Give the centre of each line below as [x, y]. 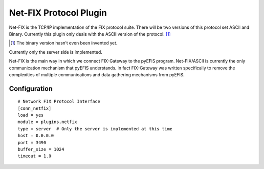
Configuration [31, 89]
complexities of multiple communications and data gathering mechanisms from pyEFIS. [97, 74]
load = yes [31, 115]
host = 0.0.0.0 [36, 136]
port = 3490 [32, 142]
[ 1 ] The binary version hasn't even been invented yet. [64, 43]
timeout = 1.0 [34, 156]
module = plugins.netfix [47, 122]
